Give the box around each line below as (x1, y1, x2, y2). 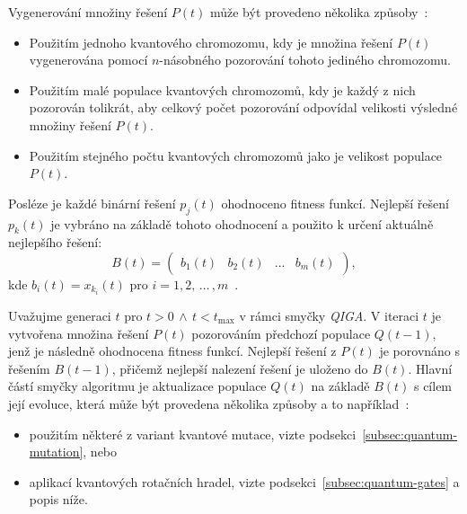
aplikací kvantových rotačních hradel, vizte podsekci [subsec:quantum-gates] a (29, 472, 460, 491)
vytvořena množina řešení (8, 323, 149, 342)
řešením (8, 359, 50, 377)
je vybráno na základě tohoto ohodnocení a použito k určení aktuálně (50, 214, 434, 233)
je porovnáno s (379, 341, 461, 360)
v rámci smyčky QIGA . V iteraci (239, 306, 419, 325)
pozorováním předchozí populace (191, 323, 371, 342)
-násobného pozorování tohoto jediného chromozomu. (159, 50, 451, 69)
